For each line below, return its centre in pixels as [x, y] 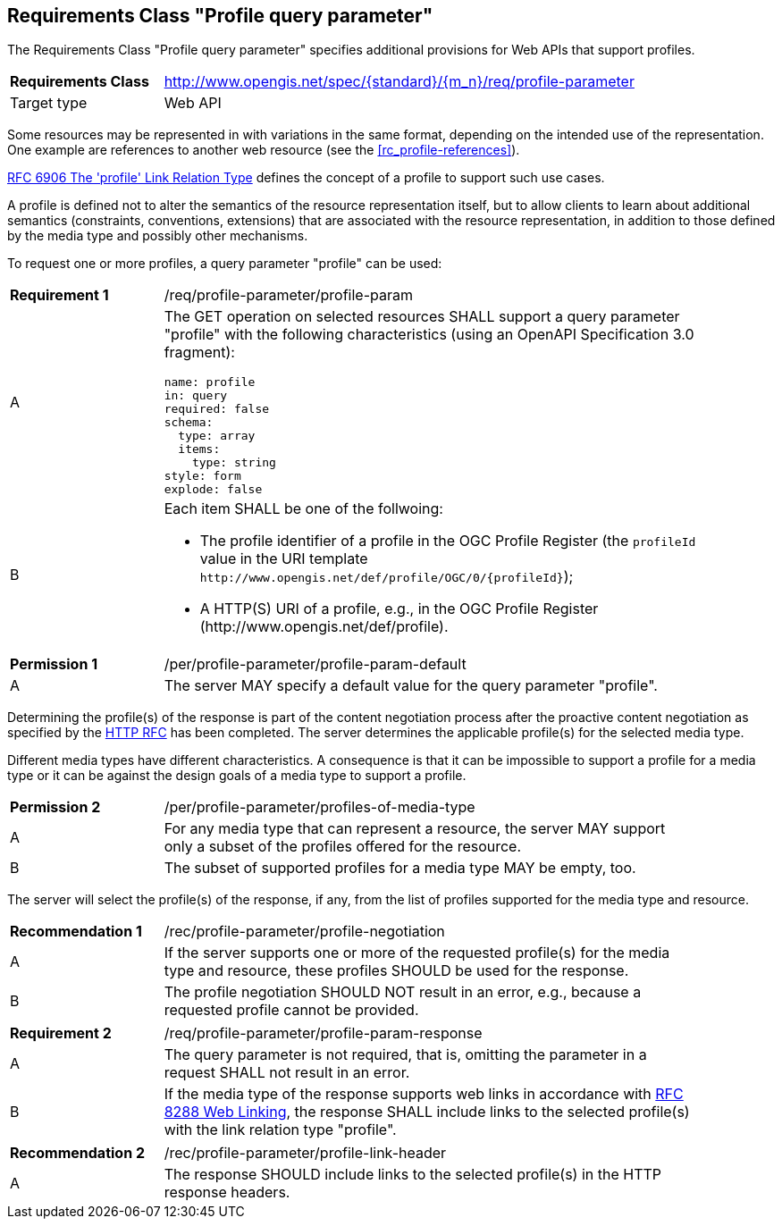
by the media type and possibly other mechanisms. [158, 236]
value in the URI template [284, 559]
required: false [217, 409]
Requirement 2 [61, 1033]
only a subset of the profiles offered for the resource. [343, 847]
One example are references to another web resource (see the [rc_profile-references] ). [264, 150]
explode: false [213, 490]
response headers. [227, 1192]
